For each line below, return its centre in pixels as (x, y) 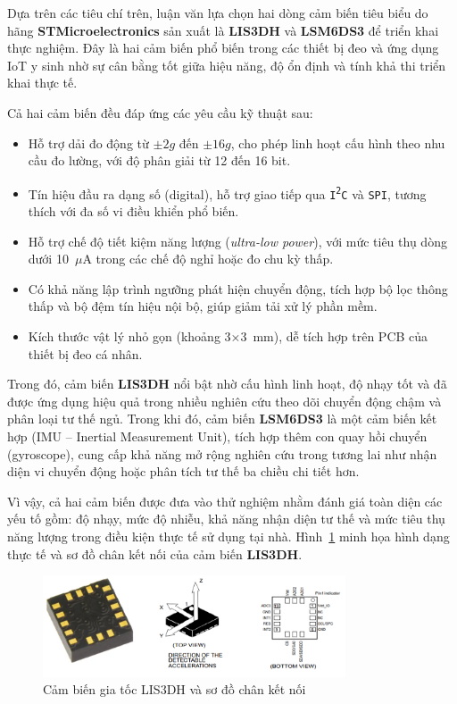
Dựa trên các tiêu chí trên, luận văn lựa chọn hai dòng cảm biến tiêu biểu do (218, 13)
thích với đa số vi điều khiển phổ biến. (133, 211)
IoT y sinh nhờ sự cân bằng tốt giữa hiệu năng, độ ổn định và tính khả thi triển (227, 65)
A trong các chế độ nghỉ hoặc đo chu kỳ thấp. (208, 259)
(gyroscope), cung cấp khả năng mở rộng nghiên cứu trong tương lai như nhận (222, 453)
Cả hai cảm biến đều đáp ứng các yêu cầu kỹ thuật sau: (160, 112)
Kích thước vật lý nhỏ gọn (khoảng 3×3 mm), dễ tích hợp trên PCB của (228, 336)
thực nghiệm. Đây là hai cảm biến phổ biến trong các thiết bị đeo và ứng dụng (223, 48)
